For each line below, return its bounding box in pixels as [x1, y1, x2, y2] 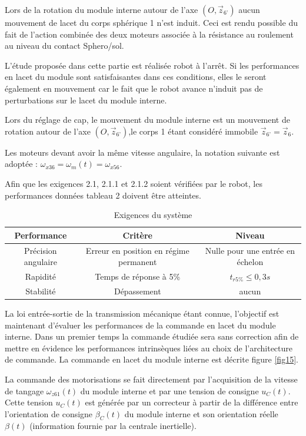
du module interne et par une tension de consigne [80, 384, 259, 397]
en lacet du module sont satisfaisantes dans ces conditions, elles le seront [5, 71, 267, 83]
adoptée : [5, 157, 38, 170]
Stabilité [25, 284, 56, 297]
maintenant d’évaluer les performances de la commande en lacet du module [5, 318, 276, 331]
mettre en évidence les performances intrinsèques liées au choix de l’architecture [5, 341, 293, 354]
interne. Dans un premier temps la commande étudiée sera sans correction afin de [5, 330, 299, 343]
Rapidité [25, 270, 56, 282]
